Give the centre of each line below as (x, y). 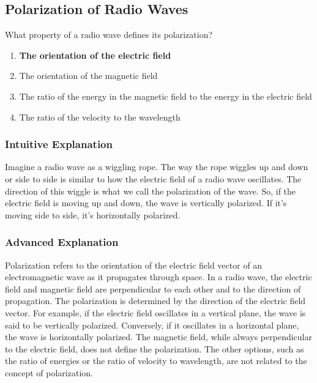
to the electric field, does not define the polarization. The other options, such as (155, 348)
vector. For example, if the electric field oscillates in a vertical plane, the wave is (155, 312)
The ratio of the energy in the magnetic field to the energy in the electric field (166, 96)
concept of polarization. (49, 372)
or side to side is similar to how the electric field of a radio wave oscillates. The (153, 178)
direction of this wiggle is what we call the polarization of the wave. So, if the (151, 191)
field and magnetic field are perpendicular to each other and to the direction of (153, 288)
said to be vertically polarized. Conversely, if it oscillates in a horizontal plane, (152, 325)
